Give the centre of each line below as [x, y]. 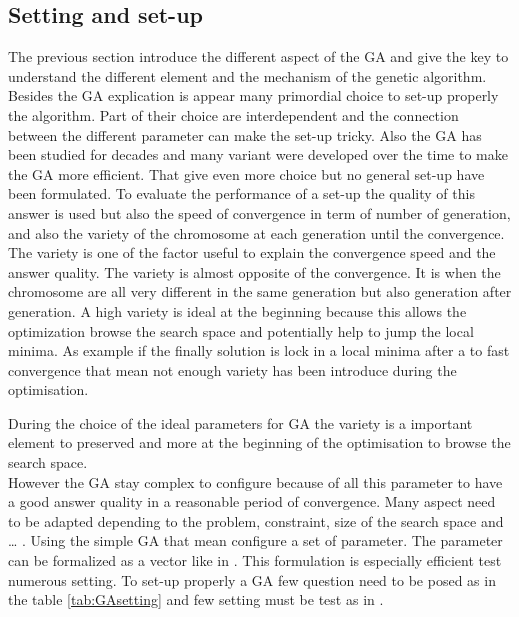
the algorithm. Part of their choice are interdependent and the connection [233, 114]
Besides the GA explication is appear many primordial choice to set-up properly [253, 95]
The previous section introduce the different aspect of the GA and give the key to [258, 56]
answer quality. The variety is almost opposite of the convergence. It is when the [254, 271]
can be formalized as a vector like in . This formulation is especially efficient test [255, 560]
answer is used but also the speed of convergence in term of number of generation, [259, 212]
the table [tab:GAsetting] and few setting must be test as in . [196, 599]
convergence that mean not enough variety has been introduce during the [232, 369]
